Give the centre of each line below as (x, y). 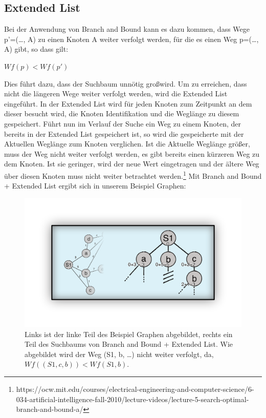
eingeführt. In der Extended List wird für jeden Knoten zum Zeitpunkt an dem (128, 103)
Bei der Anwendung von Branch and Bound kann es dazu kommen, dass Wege (127, 29)
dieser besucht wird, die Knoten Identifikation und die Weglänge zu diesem (122, 113)
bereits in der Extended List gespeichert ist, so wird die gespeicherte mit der (124, 133)
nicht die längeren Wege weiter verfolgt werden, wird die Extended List (116, 93)
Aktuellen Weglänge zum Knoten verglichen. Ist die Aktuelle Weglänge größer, (127, 144)
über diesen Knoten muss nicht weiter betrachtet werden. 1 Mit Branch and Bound (133, 175)
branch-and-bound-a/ (50, 409)
